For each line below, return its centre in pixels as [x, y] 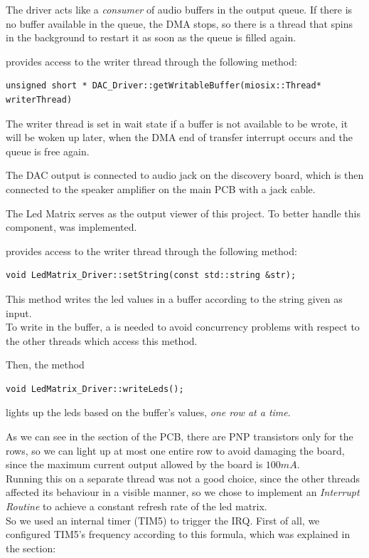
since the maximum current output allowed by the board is [134, 464]
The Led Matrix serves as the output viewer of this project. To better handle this [183, 213]
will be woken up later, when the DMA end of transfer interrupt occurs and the [179, 137]
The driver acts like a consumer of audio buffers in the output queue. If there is [179, 9]
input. [19, 312]
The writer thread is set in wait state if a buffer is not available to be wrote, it [177, 123]
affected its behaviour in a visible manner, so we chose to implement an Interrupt [183, 492]
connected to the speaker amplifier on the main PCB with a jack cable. [161, 188]
